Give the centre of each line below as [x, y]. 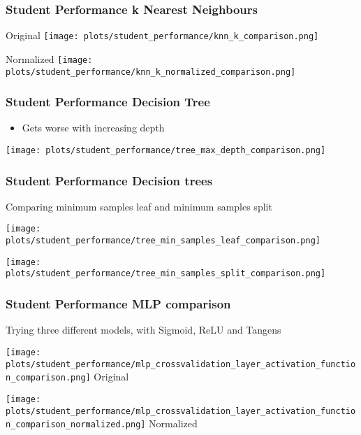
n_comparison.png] [48, 378]
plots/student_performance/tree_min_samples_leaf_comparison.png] [163, 241]
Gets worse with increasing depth [93, 128]
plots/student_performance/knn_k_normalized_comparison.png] [151, 72]
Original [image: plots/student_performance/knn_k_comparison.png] [162, 35]
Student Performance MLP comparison [118, 304]
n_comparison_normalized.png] [76, 425]
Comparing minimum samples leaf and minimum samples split [139, 206]
